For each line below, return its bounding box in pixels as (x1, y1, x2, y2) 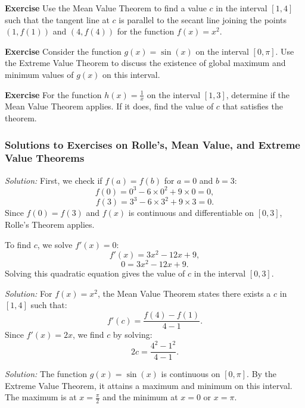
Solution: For (5, 287, 52, 299)
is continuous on (161, 368, 220, 380)
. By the (247, 368, 277, 380)
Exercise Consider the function (5, 45, 122, 57)
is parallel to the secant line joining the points (119, 13, 287, 26)
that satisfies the (222, 100, 283, 112)
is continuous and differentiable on (128, 206, 254, 219)
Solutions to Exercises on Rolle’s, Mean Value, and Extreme (5, 137, 300, 152)
